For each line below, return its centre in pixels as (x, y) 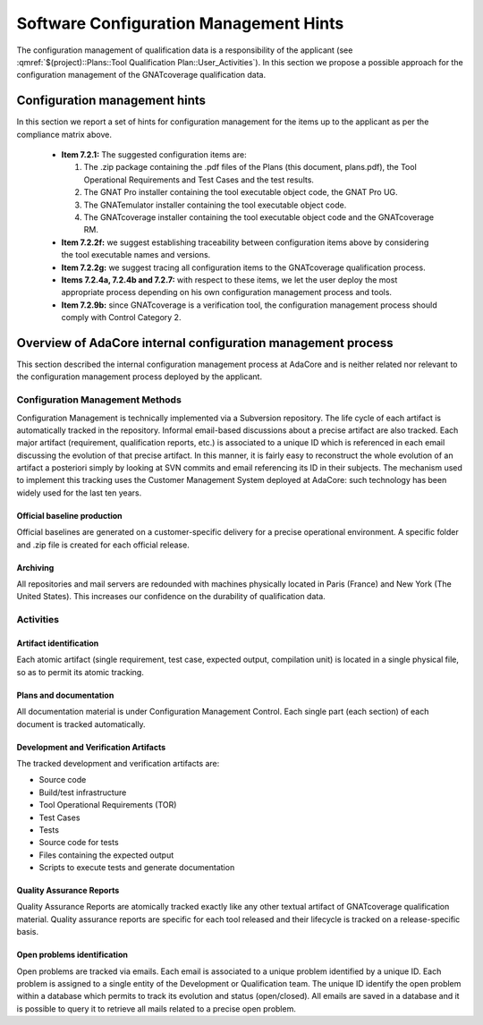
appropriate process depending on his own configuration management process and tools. (227, 292)
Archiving (35, 567)
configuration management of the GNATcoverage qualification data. (141, 75)
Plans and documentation (65, 695)
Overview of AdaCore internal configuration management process (205, 343)
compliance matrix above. (64, 134)
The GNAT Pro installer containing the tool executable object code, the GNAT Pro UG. (241, 192)
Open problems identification (72, 955)
